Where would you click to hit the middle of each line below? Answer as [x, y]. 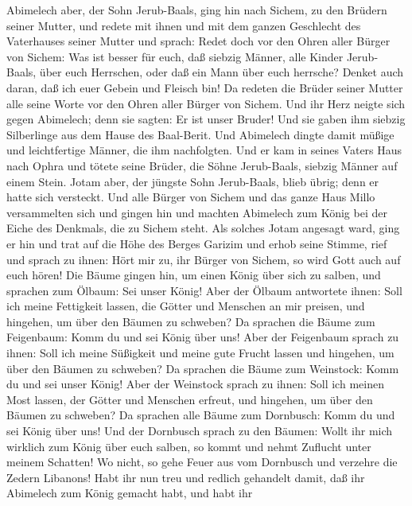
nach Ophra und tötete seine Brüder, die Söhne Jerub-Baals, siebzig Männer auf [202, 165]
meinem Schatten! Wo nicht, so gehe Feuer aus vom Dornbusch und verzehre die [202, 462]
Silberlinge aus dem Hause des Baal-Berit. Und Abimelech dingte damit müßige [200, 134]
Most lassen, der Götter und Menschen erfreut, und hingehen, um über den [190, 399]
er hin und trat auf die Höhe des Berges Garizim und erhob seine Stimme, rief [197, 243]
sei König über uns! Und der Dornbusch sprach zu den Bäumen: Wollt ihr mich [200, 431]
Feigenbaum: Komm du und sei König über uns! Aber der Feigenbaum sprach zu [203, 337]
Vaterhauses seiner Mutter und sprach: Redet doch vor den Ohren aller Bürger [198, 41]
